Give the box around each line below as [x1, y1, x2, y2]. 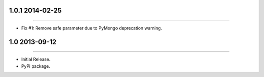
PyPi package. [21, 63, 51, 69]
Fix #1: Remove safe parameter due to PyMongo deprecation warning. [21, 25, 162, 31]
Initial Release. [21, 56, 51, 62]
